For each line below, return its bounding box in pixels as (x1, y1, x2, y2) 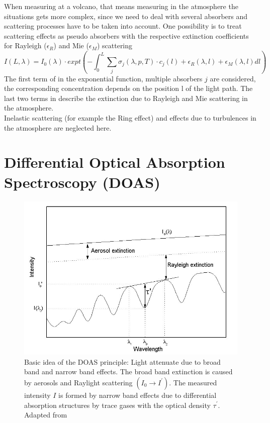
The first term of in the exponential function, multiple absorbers (4, 73, 203, 83)
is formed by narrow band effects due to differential (58, 389, 217, 400)
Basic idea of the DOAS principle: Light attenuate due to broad (24, 356, 221, 367)
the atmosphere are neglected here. (4, 122, 112, 133)
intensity (24, 389, 51, 400)
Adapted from (24, 409, 67, 420)
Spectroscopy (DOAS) (4, 171, 160, 192)
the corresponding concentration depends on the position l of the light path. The (4, 83, 253, 93)
